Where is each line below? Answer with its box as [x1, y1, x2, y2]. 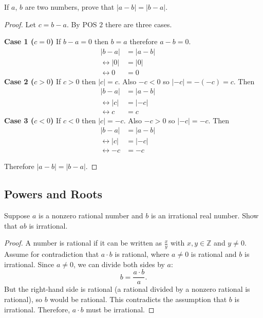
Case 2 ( [4, 76, 34, 86]
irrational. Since [4, 258, 54, 269]
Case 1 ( [4, 36, 34, 47]
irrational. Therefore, [4, 304, 70, 314]
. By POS [66, 18, 97, 29]
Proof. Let [4, 18, 36, 29]
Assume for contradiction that [4, 249, 99, 259]
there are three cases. [105, 18, 172, 29]
